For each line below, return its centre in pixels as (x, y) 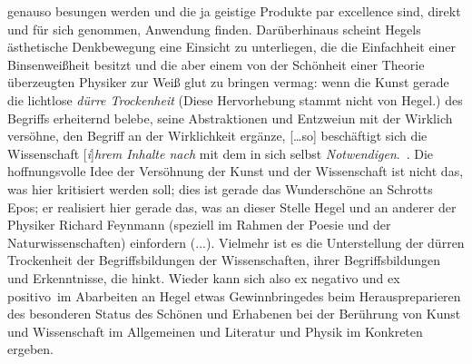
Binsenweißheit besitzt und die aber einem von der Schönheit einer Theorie (216, 64)
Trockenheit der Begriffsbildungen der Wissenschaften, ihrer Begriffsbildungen (224, 260)
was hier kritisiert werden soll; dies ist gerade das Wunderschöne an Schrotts (220, 188)
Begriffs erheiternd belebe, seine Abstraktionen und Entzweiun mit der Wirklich (230, 118)
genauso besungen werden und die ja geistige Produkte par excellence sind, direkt (234, 11)
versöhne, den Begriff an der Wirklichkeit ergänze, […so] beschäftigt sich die (217, 136)
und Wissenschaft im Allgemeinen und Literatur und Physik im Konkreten (215, 331)
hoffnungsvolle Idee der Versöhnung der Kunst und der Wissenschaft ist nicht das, (236, 171)
